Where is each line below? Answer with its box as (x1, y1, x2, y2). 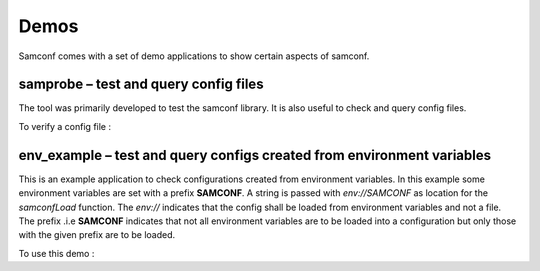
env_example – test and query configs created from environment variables (18, 146, 492, 164)
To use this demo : (18, 247, 95, 259)
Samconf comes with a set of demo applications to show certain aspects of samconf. (18, 50, 370, 62)
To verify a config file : (18, 120, 112, 132)
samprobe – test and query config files (18, 76, 264, 93)
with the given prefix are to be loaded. (18, 229, 176, 241)
